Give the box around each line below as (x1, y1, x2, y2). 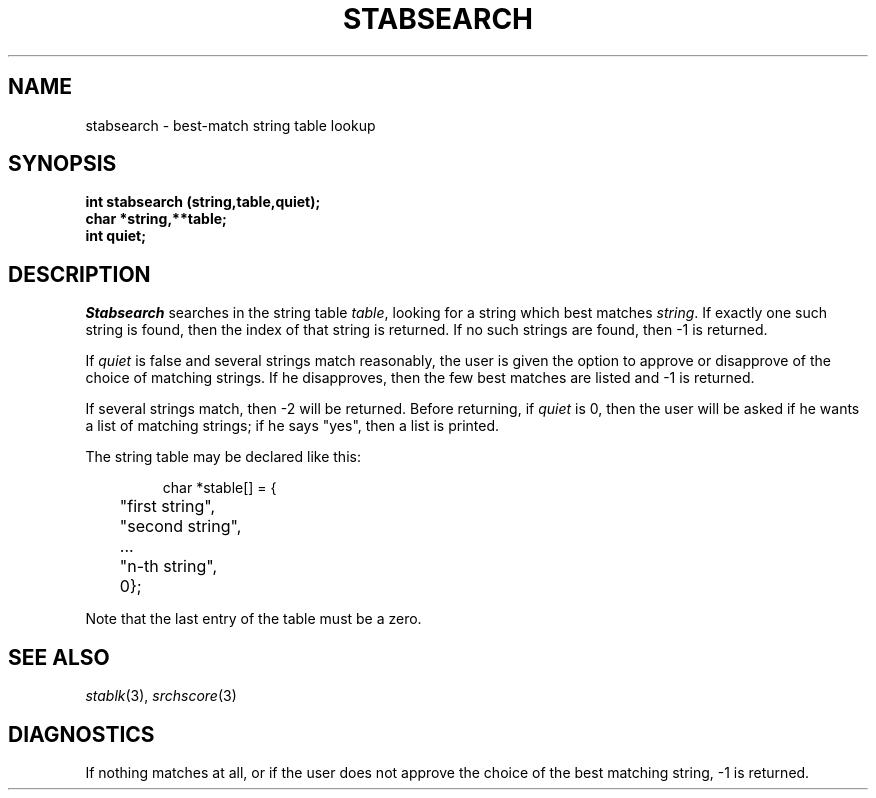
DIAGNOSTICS (8, 721, 155, 747)
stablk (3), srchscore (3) (85, 687, 237, 705)
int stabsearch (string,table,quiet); (85, 193, 321, 211)
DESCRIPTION (8, 261, 151, 287)
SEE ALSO (8, 644, 110, 670)
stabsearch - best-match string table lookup (85, 116, 376, 134)
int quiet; (85, 227, 146, 245)
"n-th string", (119, 556, 217, 577)
